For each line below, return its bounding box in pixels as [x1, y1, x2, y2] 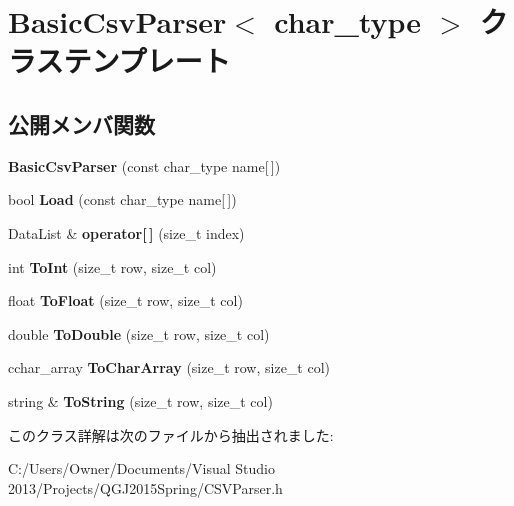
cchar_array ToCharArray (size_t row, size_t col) [8, 357, 331, 378]
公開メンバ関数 [8, 108, 155, 139]
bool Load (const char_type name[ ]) [8, 189, 237, 210]
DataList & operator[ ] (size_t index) [8, 222, 245, 243]
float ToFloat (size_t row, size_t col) [8, 290, 243, 311]
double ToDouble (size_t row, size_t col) [8, 323, 270, 344]
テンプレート [63, 40, 231, 81]
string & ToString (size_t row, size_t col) [8, 390, 273, 411]
